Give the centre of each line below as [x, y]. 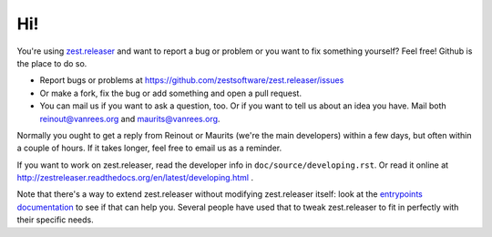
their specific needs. [56, 220]
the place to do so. [52, 63]
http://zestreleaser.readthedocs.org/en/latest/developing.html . [135, 178]
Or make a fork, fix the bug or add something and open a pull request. [171, 93]
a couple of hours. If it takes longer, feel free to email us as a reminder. [149, 148]
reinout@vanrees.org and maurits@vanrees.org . [130, 118]
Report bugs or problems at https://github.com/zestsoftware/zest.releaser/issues [192, 80]
